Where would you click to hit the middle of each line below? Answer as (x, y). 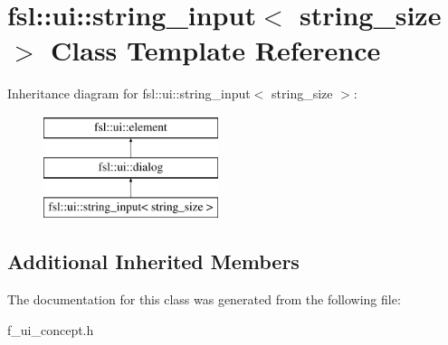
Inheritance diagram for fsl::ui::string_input (129, 93)
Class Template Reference (216, 50)
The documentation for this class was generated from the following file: (204, 299)
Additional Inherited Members (153, 261)
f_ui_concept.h (51, 329)
